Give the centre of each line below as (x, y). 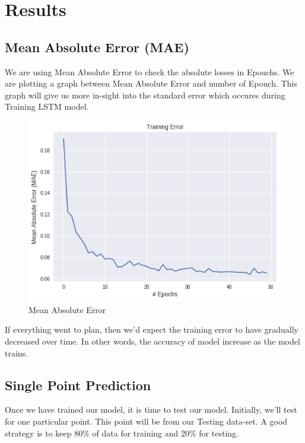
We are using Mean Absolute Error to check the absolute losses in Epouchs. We (150, 71)
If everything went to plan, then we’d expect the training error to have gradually (152, 329)
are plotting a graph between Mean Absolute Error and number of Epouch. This (151, 83)
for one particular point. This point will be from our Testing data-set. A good (146, 421)
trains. (17, 353)
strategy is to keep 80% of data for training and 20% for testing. (122, 433)
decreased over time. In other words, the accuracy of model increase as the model (152, 341)
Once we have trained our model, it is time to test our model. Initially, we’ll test (151, 409)
